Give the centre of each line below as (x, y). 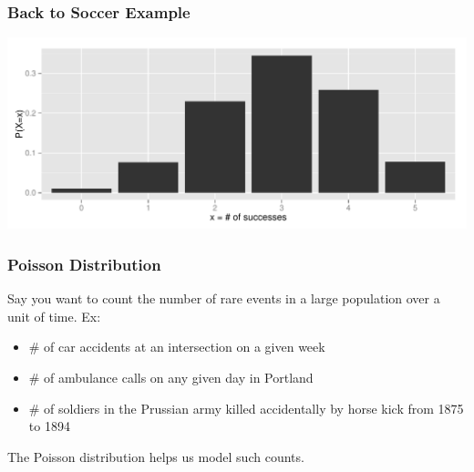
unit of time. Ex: (54, 316)
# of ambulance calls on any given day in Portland (171, 377)
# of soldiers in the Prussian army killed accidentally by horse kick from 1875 (246, 408)
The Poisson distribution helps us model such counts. (156, 456)
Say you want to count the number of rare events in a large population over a (224, 298)
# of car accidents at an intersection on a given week (177, 347)
